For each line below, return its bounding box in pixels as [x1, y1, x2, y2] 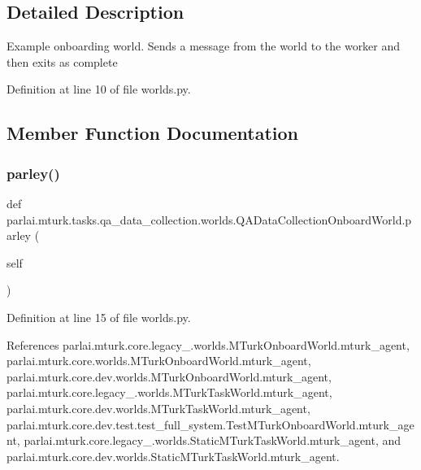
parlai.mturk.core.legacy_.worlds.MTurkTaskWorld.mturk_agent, [7, 384, 332, 401]
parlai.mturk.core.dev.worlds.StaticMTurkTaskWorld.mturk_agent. [7, 447, 340, 464]
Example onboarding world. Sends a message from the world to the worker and [7, 37, 401, 54]
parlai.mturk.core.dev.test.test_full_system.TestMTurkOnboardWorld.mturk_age [7, 416, 414, 433]
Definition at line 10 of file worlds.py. [7, 81, 191, 98]
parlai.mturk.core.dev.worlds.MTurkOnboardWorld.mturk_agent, [7, 368, 332, 385]
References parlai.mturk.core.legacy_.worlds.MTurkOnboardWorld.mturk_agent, [7, 336, 410, 353]
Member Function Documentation [7, 120, 299, 146]
